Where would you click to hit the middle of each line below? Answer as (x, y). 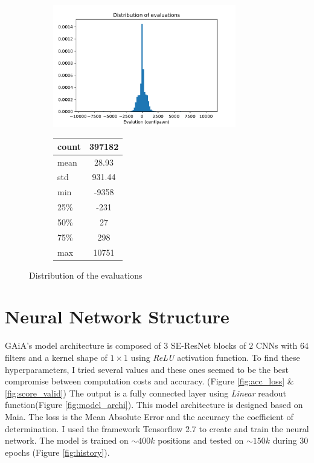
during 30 (290, 440)
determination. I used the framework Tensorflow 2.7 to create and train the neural (157, 428)
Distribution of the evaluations (86, 275)
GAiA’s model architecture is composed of (83, 345)
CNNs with (277, 345)
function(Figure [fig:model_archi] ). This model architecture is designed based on (154, 405)
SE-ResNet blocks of (208, 345)
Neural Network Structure (117, 316)
